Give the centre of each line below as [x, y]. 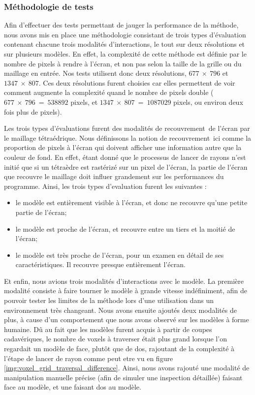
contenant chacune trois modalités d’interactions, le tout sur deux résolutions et [125, 44]
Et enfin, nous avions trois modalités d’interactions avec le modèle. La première [124, 281]
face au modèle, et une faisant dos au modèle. [73, 387]
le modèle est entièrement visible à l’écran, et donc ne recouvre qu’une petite [131, 202]
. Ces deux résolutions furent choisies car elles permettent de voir [137, 82]
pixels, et [84, 102]
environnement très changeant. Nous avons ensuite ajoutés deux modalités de [121, 310]
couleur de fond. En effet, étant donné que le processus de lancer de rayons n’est [125, 157]
